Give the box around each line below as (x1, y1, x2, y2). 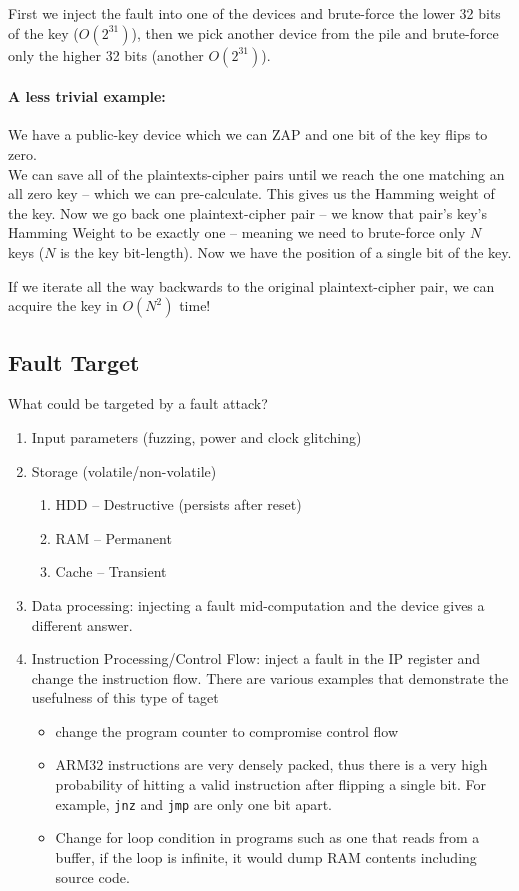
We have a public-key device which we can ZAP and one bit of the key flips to (8, 124, 488, 145)
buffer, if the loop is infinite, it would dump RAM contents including (55, 846, 477, 867)
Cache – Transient (55, 561, 167, 582)
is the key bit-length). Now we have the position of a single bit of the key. (60, 241, 512, 262)
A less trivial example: (8, 86, 166, 107)
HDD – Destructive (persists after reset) (55, 494, 302, 515)
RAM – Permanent (55, 527, 172, 548)
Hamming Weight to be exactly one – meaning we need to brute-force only (8, 222, 466, 243)
